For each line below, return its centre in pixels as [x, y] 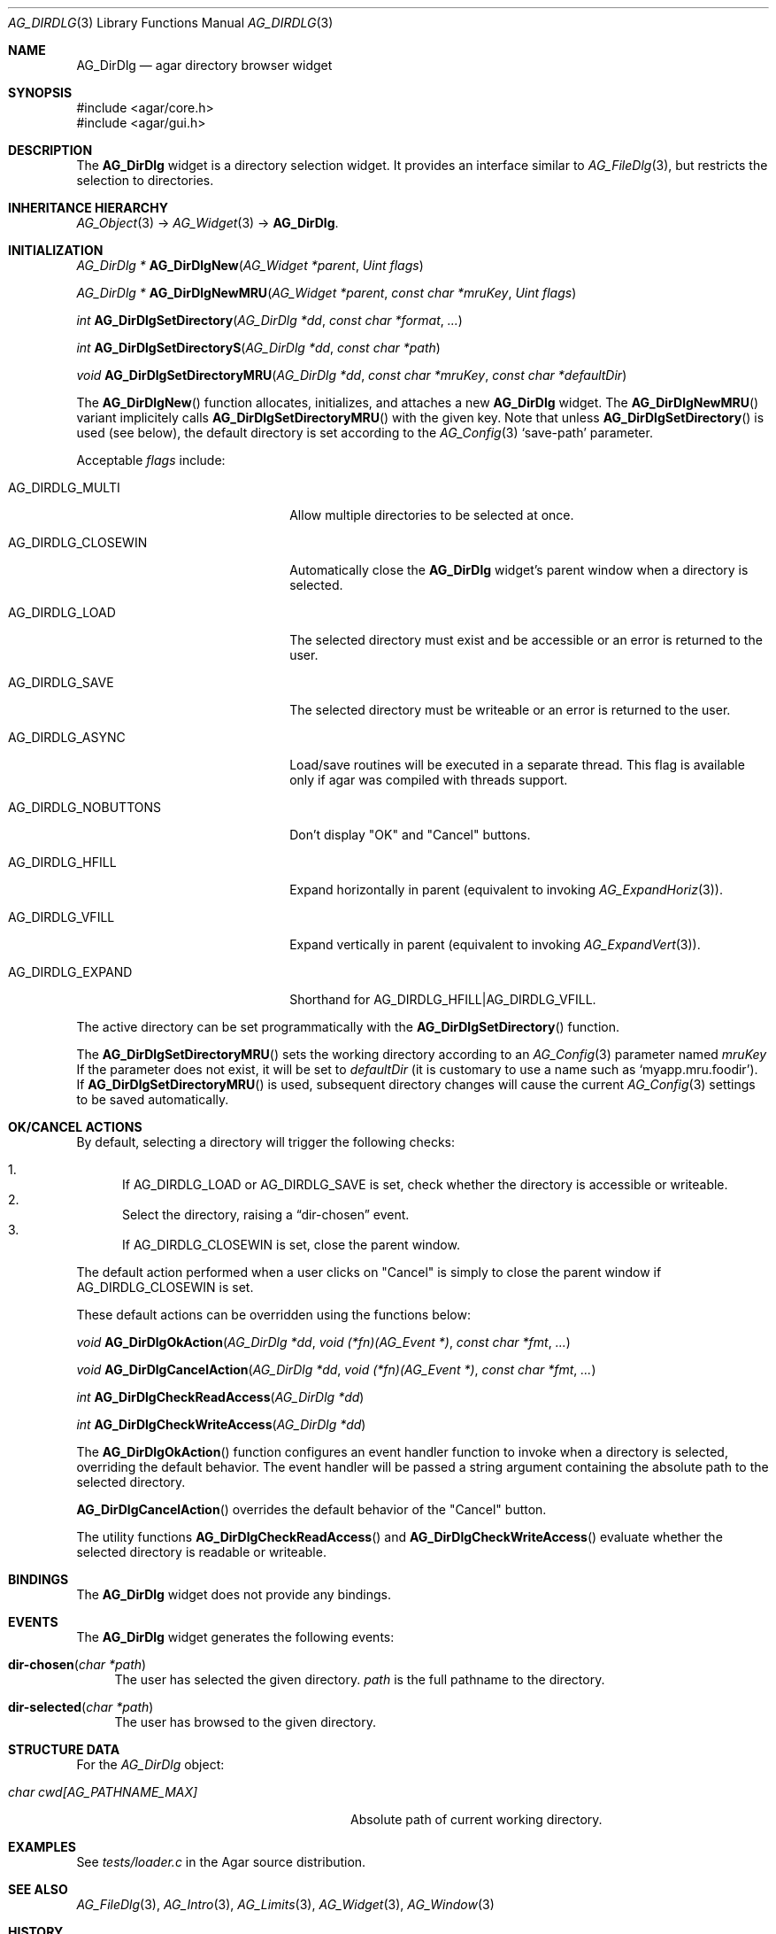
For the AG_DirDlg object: [150, 1764]
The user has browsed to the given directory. [246, 1722]
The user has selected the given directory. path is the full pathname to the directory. [360, 1679]
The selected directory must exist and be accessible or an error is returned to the [526, 640]
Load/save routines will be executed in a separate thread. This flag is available [517, 765]
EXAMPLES [42, 1847]
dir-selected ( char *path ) [81, 1707]
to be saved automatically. [153, 1099]
